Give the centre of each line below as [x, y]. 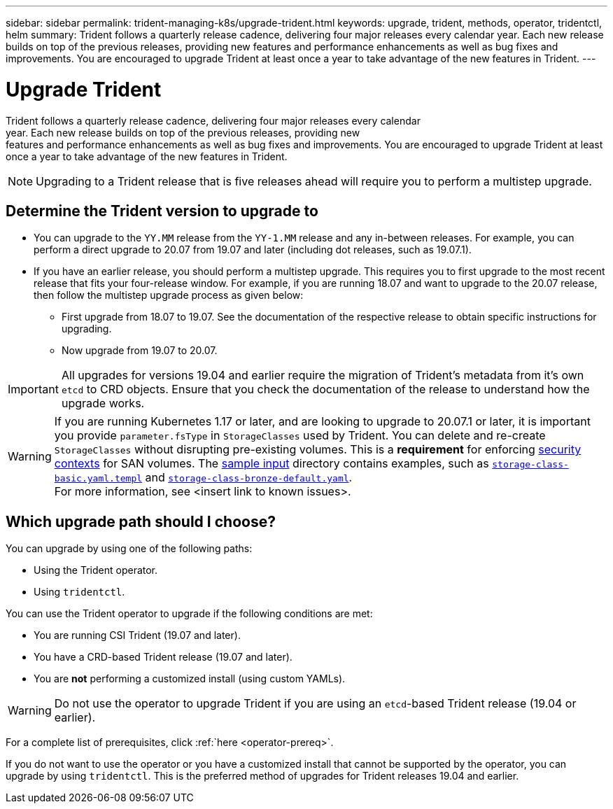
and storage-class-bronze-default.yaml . [249, 478]
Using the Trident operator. [96, 570]
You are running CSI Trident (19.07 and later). [137, 635]
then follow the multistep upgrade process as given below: [169, 295]
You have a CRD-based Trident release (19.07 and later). [163, 657]
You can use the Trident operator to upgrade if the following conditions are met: [189, 614]
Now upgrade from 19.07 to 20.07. [140, 351]
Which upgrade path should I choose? [141, 521]
